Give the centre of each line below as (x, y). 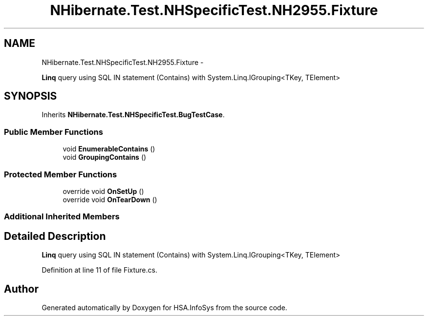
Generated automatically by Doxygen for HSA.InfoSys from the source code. (164, 308)
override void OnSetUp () (103, 191)
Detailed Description (55, 236)
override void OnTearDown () (110, 199)
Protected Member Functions (61, 174)
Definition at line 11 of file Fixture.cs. (99, 270)
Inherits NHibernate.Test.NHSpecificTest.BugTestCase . (133, 115)
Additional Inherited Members (62, 217)
